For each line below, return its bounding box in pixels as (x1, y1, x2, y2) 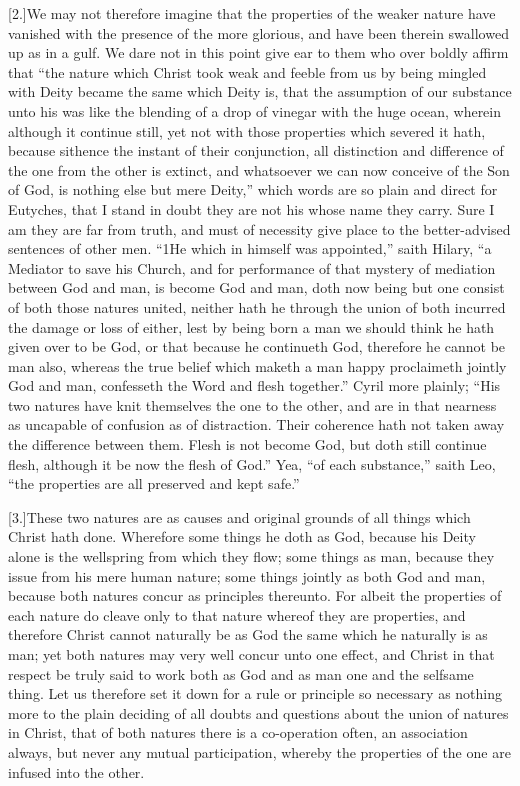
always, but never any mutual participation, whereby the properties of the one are (8, 741, 511, 762)
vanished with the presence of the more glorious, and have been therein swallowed (8, 22, 509, 43)
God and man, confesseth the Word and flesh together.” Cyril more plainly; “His (8, 375, 501, 396)
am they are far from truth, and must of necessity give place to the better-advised (8, 218, 511, 239)
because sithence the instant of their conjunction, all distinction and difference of (8, 140, 504, 161)
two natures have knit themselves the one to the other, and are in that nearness (8, 394, 497, 415)
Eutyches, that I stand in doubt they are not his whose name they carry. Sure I (8, 198, 495, 219)
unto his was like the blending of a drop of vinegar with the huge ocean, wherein (8, 100, 502, 121)
